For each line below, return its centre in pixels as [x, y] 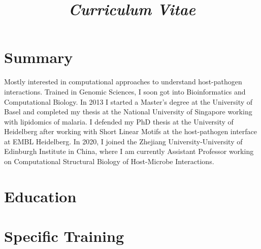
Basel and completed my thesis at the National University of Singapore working [128, 112]
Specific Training [64, 236]
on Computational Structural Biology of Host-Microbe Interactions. [109, 161]
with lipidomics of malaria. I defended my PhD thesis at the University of [119, 121]
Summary [39, 57]
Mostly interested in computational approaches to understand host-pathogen [123, 82]
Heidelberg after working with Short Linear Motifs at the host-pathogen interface [131, 131]
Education [40, 196]
